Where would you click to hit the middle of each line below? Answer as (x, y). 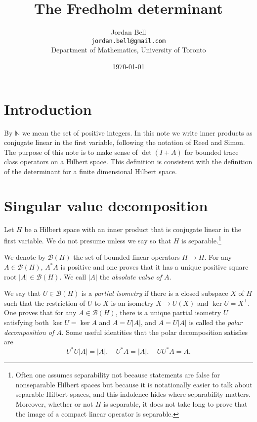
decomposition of (29, 332)
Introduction (48, 109)
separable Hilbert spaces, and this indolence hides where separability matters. (133, 394)
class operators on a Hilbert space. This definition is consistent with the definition (128, 162)
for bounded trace (212, 152)
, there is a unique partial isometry (168, 312)
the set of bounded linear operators (127, 257)
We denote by (25, 257)
